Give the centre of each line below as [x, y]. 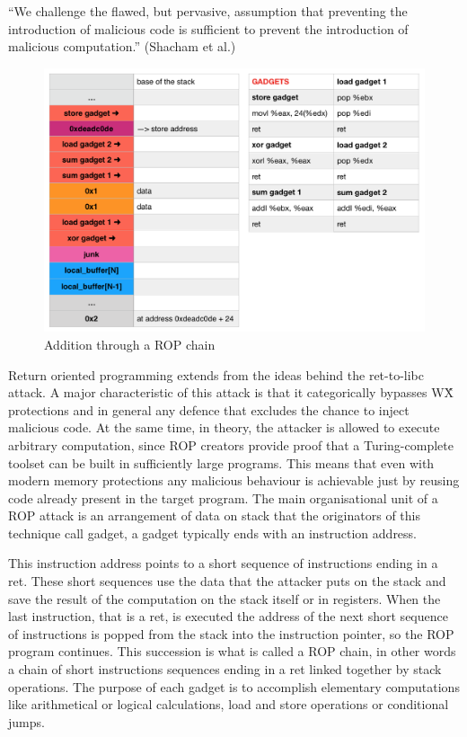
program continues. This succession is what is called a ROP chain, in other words [232, 651]
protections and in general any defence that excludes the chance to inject [209, 409]
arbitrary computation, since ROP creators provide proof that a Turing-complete [231, 444]
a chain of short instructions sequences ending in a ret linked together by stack [225, 669]
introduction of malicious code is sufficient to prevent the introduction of [208, 28]
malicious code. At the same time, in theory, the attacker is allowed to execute [224, 427]
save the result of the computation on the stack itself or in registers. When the [225, 598]
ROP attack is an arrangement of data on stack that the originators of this [214, 515]
